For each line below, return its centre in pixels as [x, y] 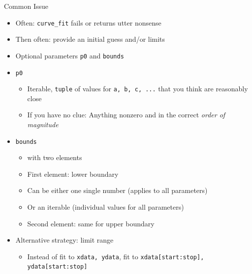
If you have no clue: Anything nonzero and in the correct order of [126, 115]
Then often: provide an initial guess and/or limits [90, 39]
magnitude [43, 124]
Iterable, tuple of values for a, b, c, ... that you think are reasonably [138, 89]
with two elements [55, 157]
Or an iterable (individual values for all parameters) [106, 207]
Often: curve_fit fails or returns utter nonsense [88, 22]
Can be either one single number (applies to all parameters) [117, 190]
